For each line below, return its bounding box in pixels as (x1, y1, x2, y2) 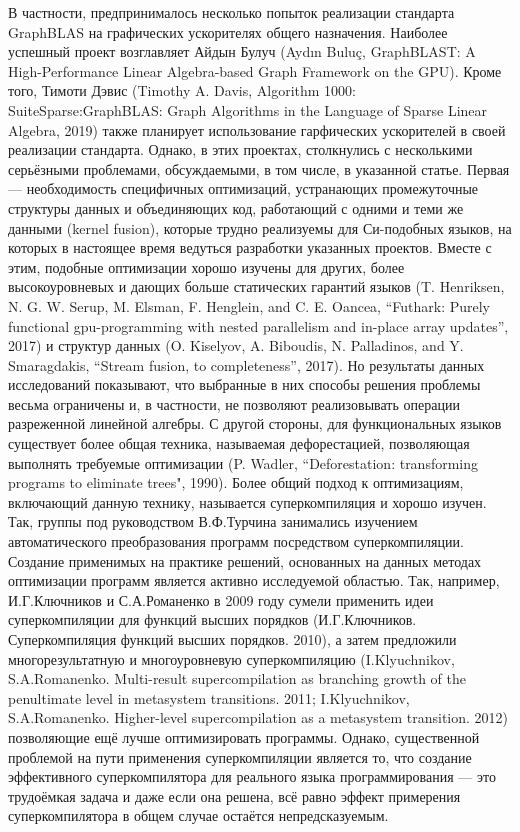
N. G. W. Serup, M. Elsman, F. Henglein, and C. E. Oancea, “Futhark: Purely (8, 295, 491, 316)
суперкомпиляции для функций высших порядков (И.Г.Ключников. (8, 609, 417, 630)
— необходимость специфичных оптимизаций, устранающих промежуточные (8, 178, 479, 199)
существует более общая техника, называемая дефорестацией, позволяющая (8, 433, 470, 454)
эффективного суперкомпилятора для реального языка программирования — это (8, 766, 496, 787)
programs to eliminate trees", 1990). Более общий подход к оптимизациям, (8, 472, 464, 493)
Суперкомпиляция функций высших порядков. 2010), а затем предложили (8, 629, 457, 649)
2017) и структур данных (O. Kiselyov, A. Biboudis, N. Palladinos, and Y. (8, 335, 464, 356)
